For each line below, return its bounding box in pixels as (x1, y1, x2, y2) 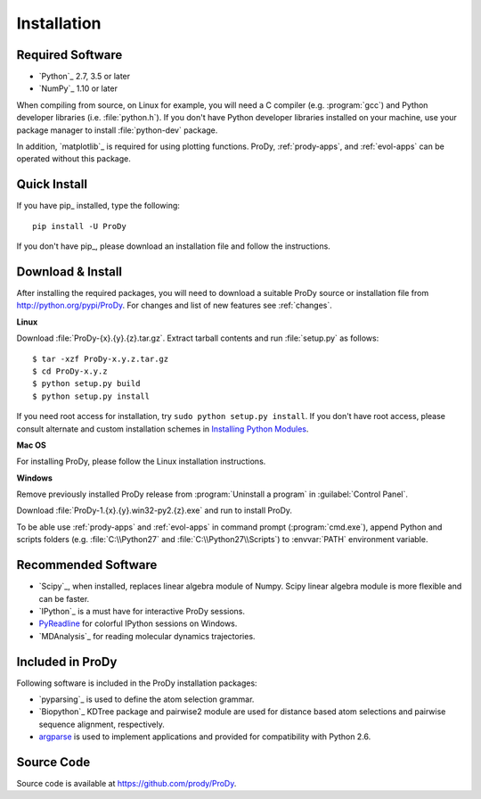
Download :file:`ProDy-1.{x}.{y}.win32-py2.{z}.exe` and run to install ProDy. (16, 505, 293, 516)
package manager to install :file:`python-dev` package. (16, 125, 218, 136)
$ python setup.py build (32, 379, 141, 389)
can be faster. (38, 593, 90, 604)
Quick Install (16, 177, 88, 192)
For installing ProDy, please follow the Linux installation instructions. (16, 456, 266, 467)
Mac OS (16, 440, 46, 450)
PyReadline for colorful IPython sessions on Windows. (38, 618, 238, 629)
